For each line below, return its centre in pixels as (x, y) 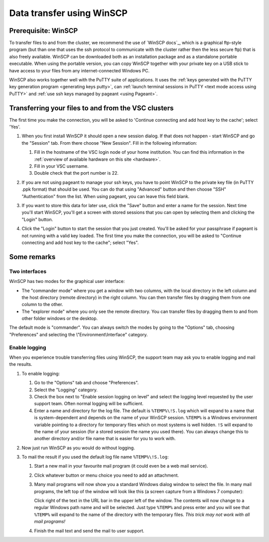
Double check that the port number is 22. (76, 173)
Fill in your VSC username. (62, 166)
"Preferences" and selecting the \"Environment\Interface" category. (78, 334)
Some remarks (32, 257)
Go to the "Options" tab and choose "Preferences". (86, 383)
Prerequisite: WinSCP (44, 31)
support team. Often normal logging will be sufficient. (89, 404)
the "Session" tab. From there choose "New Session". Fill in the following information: (109, 143)
